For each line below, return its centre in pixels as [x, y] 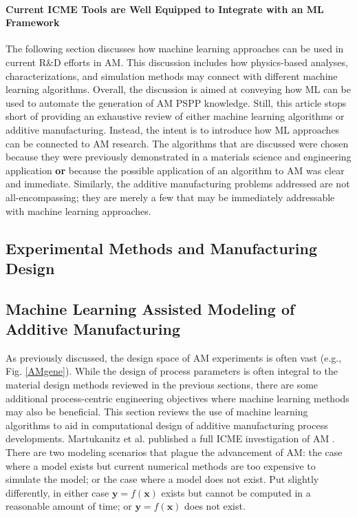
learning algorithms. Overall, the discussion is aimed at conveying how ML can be [178, 89]
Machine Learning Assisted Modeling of [150, 308]
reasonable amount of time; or [69, 506]
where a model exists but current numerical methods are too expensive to [161, 465]
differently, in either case [57, 492]
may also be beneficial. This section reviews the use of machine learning [157, 412]
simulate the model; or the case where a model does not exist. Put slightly [162, 479]
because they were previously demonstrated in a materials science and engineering [178, 157]
